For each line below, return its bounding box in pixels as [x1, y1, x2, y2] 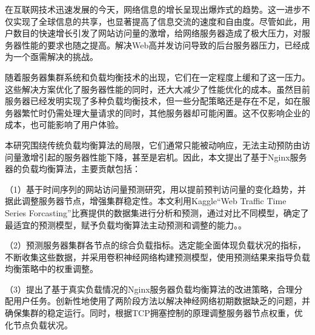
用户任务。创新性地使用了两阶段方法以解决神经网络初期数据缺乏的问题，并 [13, 294, 310, 307]
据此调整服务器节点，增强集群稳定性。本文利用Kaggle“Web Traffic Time [5, 194, 287, 207]
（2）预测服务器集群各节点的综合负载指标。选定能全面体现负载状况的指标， [5, 239, 306, 251]
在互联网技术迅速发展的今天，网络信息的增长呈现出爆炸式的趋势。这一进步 [5, 3, 302, 15]
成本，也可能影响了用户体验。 [5, 118, 124, 131]
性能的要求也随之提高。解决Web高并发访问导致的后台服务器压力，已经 [21, 38, 302, 51]
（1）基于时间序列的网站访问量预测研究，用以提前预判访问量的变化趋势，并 [5, 182, 306, 195]
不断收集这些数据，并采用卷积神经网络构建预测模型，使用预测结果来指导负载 [5, 250, 310, 263]
